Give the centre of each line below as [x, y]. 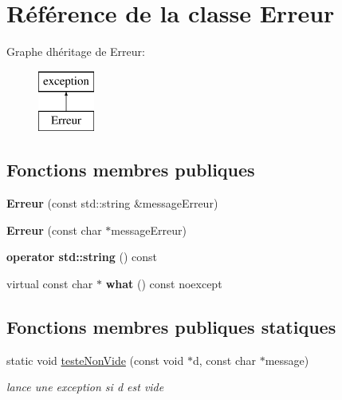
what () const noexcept [164, 283]
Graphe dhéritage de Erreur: [76, 51]
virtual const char [50, 283]
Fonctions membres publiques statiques [171, 326]
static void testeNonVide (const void [95, 360]
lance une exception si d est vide [85, 387]
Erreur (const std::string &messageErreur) [112, 203]
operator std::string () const [82, 257]
